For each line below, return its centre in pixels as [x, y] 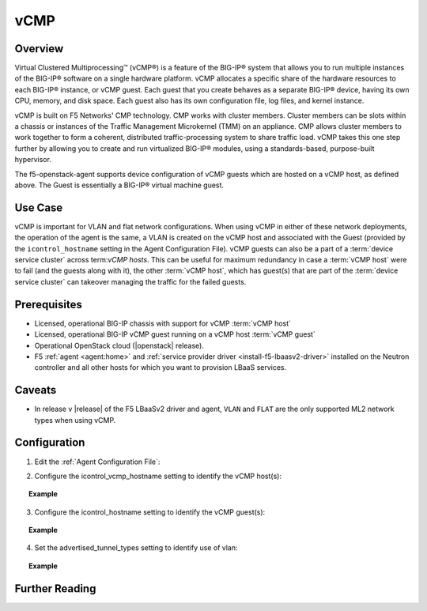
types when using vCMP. [75, 420]
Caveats [36, 390]
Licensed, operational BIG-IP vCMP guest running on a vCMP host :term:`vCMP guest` [175, 334]
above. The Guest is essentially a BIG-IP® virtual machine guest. [119, 185]
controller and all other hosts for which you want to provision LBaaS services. [161, 368]
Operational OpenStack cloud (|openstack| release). [119, 345]
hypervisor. [33, 160]
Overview [39, 49]
